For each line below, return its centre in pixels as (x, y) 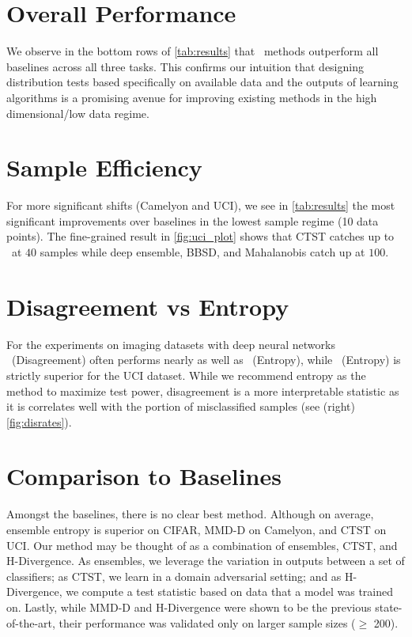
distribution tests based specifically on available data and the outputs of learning (202, 82)
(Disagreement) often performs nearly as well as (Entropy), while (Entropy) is (206, 360)
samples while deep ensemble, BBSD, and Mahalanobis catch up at (202, 252)
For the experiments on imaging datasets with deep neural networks (171, 344)
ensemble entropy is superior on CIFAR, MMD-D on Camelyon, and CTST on (197, 529)
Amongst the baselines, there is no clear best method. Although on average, (190, 514)
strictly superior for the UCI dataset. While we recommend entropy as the (186, 375)
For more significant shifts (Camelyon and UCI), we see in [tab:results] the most (201, 205)
